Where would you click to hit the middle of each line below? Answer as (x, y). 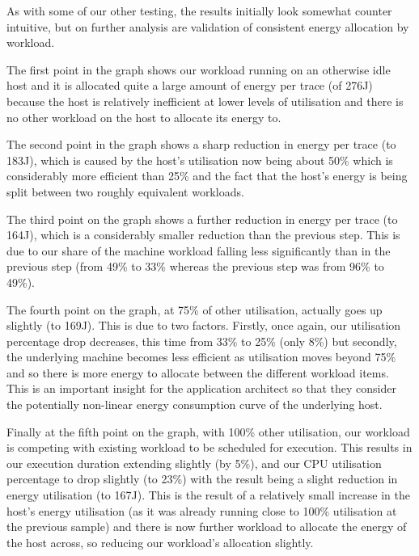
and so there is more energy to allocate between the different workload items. (198, 372)
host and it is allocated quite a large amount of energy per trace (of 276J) (190, 85)
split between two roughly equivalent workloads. (125, 191)
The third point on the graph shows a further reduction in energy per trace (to (202, 219)
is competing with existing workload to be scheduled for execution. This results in (209, 447)
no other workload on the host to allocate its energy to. (144, 117)
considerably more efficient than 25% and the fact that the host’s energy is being (207, 176)
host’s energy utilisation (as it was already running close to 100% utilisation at (202, 510)
